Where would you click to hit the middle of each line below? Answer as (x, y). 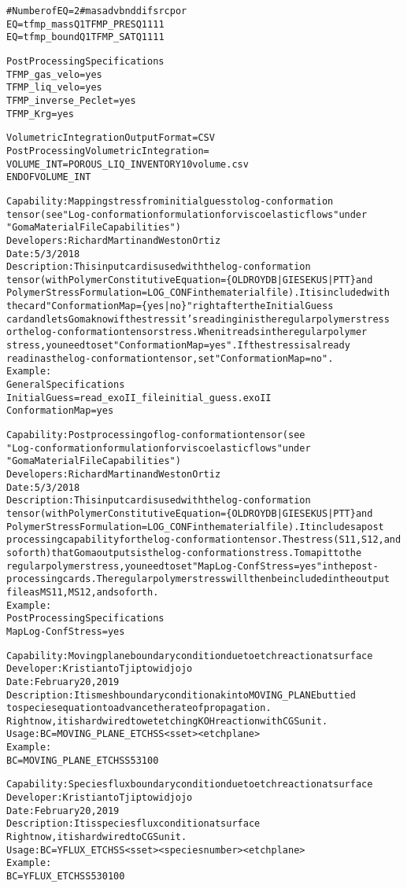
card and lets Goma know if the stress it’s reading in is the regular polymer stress (198, 319)
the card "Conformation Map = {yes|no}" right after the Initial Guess (170, 306)
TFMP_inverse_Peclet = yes (71, 100)
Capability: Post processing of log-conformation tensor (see (156, 435)
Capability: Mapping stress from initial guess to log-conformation (170, 201)
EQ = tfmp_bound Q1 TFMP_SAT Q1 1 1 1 (85, 37)
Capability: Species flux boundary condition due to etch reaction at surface (190, 785)
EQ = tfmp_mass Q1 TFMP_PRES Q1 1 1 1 (85, 24)
